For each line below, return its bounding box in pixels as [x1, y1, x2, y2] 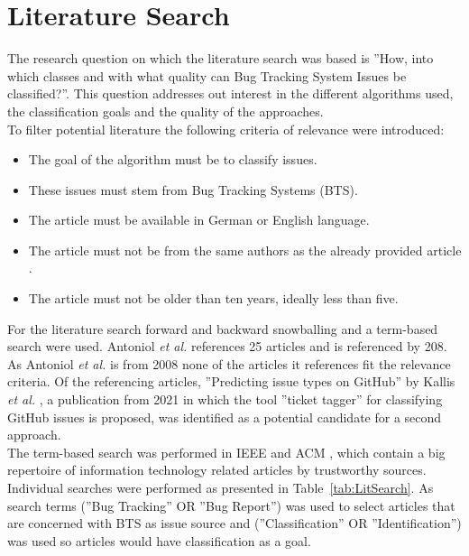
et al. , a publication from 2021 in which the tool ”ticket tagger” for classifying [7, 390, 443, 409]
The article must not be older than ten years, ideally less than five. [28, 289, 399, 308]
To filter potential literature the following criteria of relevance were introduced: [7, 119, 445, 138]
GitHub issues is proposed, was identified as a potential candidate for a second [7, 407, 442, 426]
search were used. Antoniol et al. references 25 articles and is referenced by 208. [7, 337, 447, 356]
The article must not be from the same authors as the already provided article [28, 240, 462, 259]
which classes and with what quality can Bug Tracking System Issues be [7, 66, 407, 85]
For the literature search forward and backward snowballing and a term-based [7, 319, 438, 338]
